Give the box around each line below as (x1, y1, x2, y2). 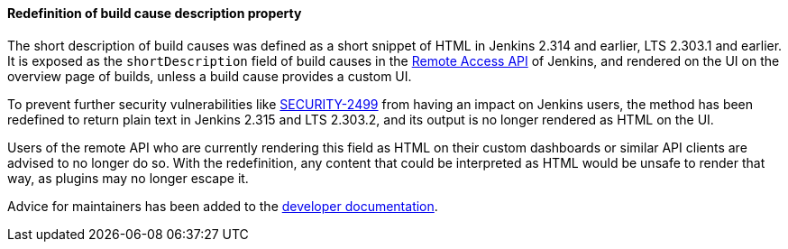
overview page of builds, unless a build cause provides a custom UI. (7, 68, 412, 84)
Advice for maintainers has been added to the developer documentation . (7, 198, 438, 214)
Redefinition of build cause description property (7, 5, 302, 21)
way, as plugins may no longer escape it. (7, 170, 249, 186)
